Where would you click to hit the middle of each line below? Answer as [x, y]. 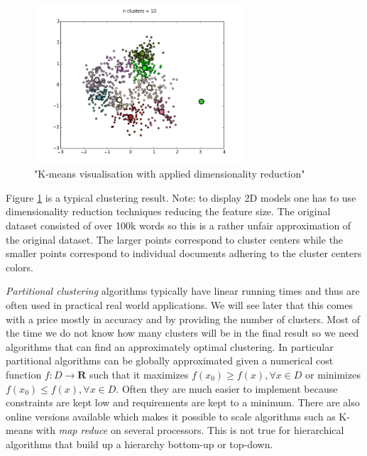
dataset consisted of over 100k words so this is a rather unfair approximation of [179, 225]
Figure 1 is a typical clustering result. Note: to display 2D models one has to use [181, 197]
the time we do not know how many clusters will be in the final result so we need [182, 333]
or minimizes [333, 374]
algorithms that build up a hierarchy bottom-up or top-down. [139, 444]
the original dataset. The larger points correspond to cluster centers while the [175, 239]
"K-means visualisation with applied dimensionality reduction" [170, 174]
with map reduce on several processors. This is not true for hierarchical [190, 430]
